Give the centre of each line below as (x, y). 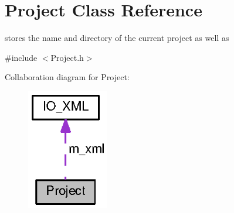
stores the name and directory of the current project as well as (117, 38)
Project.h (67, 57)
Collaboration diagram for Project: (67, 77)
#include (21, 57)
